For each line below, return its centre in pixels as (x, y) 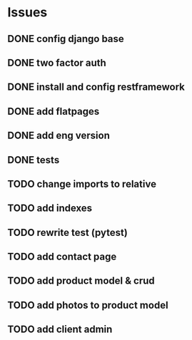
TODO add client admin (60, 330)
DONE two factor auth (57, 62)
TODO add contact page (62, 257)
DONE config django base (66, 39)
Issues (27, 12)
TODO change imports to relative (82, 184)
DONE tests (34, 160)
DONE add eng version (59, 136)
